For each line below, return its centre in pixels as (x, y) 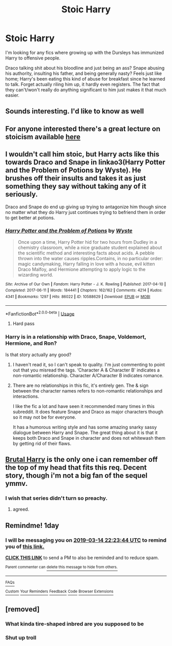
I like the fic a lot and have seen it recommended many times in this (84, 406)
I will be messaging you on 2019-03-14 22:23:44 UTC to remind (86, 540)
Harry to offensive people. (33, 58)
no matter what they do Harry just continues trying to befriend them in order (85, 212)
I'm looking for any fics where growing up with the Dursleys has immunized (85, 52)
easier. (12, 95)
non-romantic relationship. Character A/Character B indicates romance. (88, 375)
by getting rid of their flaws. (42, 443)
